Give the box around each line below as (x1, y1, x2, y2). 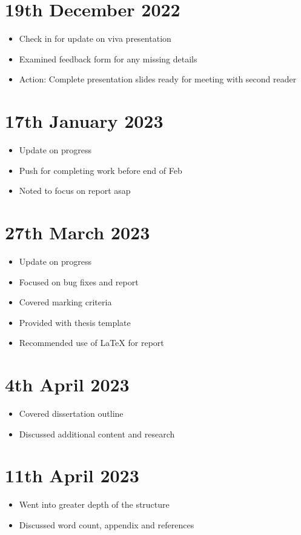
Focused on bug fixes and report (19, 275, 139, 288)
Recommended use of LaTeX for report (19, 336, 164, 349)
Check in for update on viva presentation (19, 32, 171, 45)
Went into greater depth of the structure (19, 498, 170, 511)
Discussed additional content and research (19, 427, 175, 440)
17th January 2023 (5, 108, 164, 133)
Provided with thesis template (19, 316, 131, 328)
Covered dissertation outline (19, 407, 124, 420)
